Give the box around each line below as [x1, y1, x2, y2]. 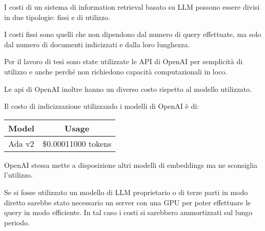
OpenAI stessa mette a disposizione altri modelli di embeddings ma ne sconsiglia [4, 159, 258, 170]
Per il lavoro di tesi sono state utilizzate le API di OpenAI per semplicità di [4, 56, 243, 67]
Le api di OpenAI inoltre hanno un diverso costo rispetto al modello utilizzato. [4, 83, 252, 94]
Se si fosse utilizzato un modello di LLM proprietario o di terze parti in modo [4, 186, 248, 197]
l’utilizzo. [4, 169, 33, 180]
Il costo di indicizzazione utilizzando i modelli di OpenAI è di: [4, 101, 199, 111]
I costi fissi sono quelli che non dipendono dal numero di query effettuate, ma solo [4, 29, 261, 40]
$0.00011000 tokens [42, 137, 112, 149]
